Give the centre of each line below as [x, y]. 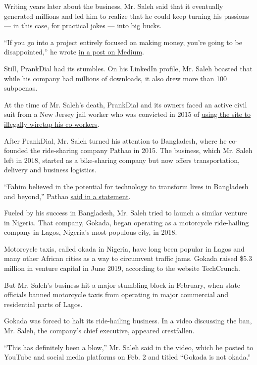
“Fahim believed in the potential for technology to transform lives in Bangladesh [126, 186]
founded [16, 150]
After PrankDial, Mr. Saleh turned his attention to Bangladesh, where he [115, 140]
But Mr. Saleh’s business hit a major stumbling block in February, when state [122, 285]
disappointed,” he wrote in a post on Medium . [74, 52]
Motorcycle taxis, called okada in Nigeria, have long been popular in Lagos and [124, 248]
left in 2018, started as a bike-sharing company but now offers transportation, [122, 160]
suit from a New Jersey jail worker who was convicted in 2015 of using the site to [128, 114]
